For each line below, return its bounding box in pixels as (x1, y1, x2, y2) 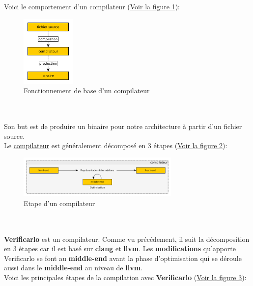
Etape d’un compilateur (24, 198, 95, 208)
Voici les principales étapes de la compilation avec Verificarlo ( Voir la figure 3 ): (4, 272, 247, 282)
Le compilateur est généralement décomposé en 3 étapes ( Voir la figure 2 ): (4, 140, 227, 151)
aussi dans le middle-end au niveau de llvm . (4, 262, 142, 273)
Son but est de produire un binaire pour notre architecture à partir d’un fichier (4, 121, 242, 131)
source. (4, 130, 25, 141)
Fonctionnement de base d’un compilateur (24, 85, 150, 96)
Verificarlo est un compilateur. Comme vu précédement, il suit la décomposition (4, 234, 250, 244)
